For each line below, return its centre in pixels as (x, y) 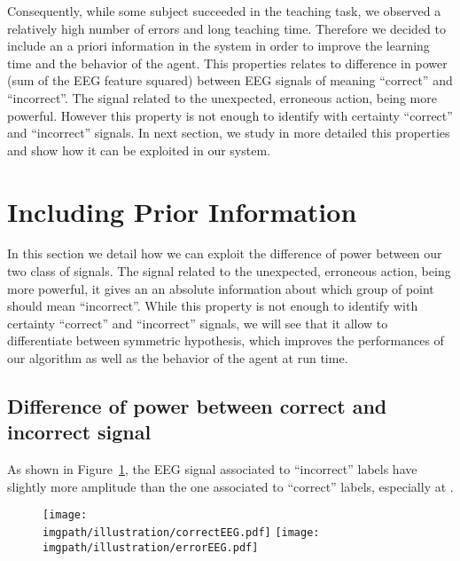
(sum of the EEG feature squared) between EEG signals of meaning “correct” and (230, 80)
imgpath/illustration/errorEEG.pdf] (151, 547)
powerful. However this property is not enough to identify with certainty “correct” (230, 115)
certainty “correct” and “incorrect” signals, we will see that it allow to (198, 323)
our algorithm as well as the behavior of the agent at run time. (178, 358)
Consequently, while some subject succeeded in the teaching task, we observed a (224, 11)
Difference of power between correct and (197, 406)
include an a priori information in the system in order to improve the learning (218, 46)
